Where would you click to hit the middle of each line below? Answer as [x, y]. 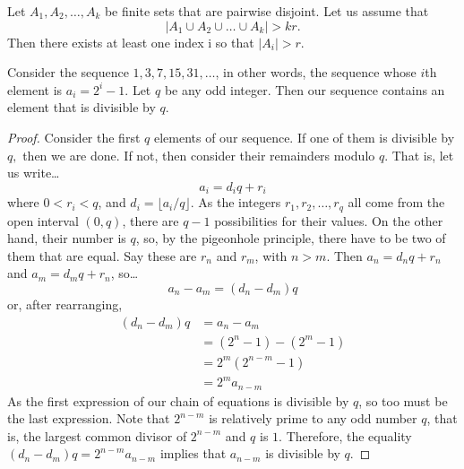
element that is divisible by [82, 107]
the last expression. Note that [89, 418]
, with [271, 255]
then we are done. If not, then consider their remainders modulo [199, 155]
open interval [43, 220]
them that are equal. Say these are [102, 255]
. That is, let [419, 155]
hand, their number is [67, 238]
